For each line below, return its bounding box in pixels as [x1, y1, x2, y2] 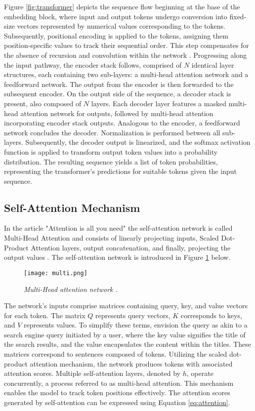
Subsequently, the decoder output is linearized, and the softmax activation [25, 137, 251, 147]
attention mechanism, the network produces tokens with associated [30, 358, 233, 369]
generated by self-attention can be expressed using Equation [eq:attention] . [4, 397, 230, 408]
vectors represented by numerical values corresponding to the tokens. [17, 21, 225, 31]
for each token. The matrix [4, 310, 85, 320]
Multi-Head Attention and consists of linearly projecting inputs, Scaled [4, 233, 219, 243]
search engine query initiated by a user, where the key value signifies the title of [4, 329, 246, 339]
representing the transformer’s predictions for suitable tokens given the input [4, 166, 237, 176]
